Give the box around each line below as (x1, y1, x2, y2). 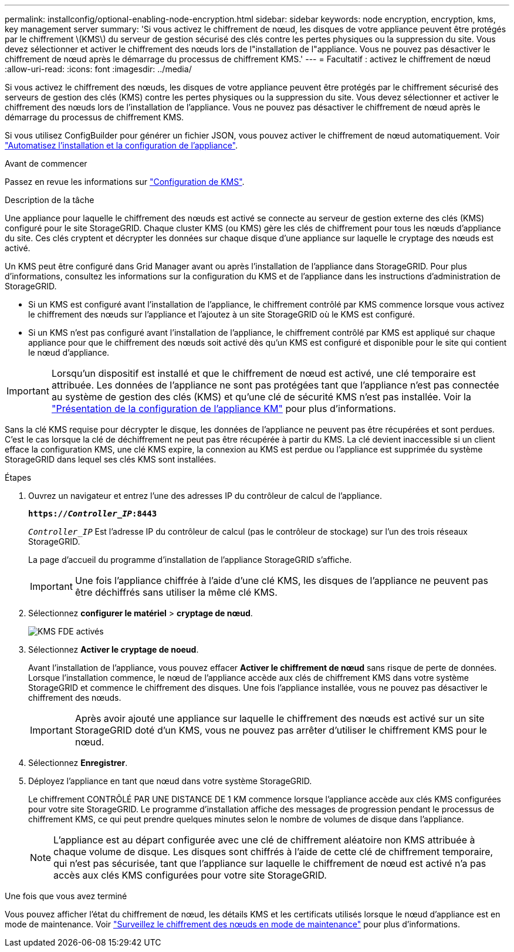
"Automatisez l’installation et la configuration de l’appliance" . (5, 140, 238, 150)
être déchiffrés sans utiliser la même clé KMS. (75, 586, 278, 598)
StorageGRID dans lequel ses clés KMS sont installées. (5, 454, 217, 464)
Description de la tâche (5, 195, 94, 205)
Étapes (5, 472, 32, 482)
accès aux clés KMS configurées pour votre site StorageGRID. (53, 869, 327, 881)
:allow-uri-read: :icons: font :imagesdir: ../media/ (5, 64, 192, 74)
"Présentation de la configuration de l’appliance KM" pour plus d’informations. (51, 403, 396, 414)
